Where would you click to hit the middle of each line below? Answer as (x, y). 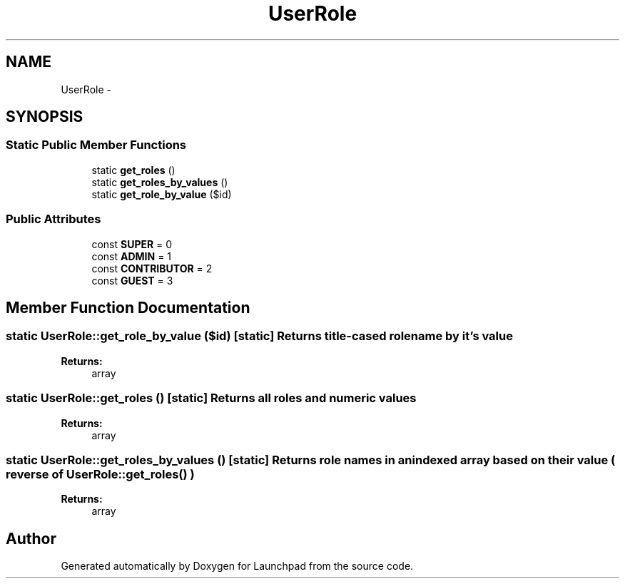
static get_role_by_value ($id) (162, 194)
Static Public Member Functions (96, 145)
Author (31, 538)
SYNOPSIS (45, 117)
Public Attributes (54, 219)
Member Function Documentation (128, 307)
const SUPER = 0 (132, 244)
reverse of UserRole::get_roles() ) (100, 474)
